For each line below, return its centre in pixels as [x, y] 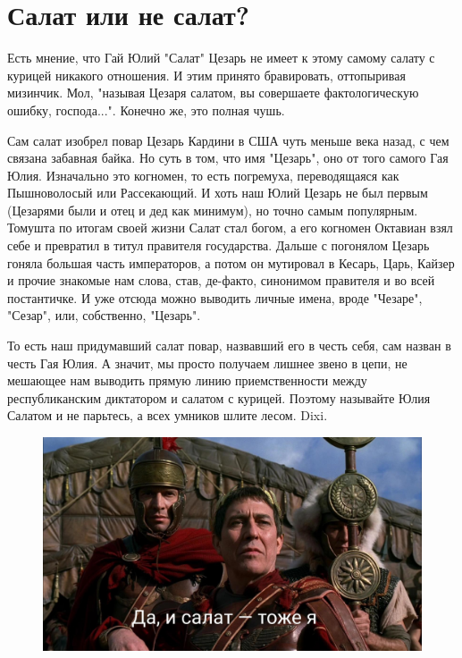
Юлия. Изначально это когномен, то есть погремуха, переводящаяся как [203, 175]
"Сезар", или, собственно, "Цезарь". [104, 315]
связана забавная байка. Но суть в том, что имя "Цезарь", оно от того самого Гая [228, 158]
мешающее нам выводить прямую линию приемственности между [187, 380]
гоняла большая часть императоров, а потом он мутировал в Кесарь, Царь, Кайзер [231, 262]
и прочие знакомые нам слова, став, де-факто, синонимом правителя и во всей [221, 280]
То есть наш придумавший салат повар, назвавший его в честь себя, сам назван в [229, 346]
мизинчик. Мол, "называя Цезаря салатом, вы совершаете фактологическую [213, 93]
